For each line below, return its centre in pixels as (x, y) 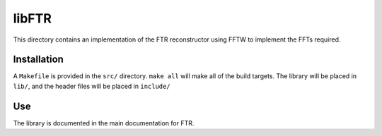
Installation (38, 60)
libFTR (33, 18)
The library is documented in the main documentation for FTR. (104, 123)
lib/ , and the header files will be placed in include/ (92, 86)
